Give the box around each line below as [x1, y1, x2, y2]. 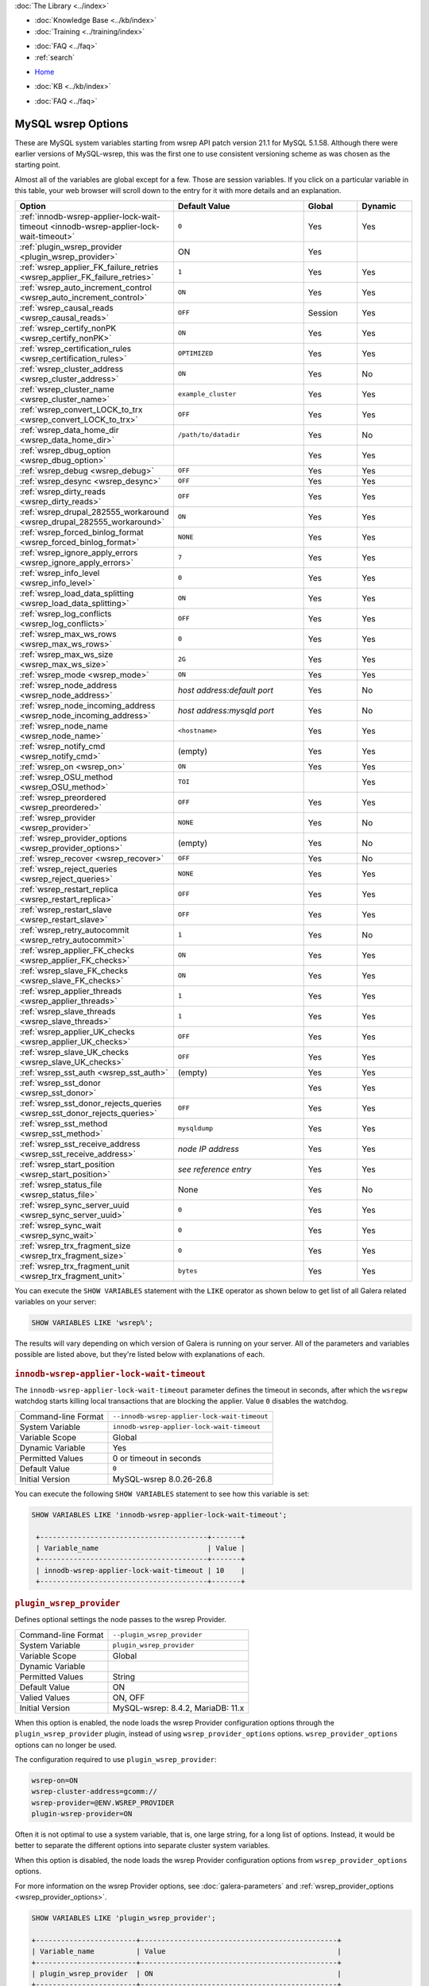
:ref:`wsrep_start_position [19, 1158, 115, 1169]
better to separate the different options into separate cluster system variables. [14, 1841, 270, 1850]
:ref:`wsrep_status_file [19, 1179, 102, 1190]
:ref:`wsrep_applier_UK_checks [19, 1026, 135, 1037]
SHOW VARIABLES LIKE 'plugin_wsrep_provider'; [31, 1914, 216, 1922]
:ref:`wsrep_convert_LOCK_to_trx [19, 404, 143, 415]
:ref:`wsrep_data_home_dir [19, 424, 119, 435]
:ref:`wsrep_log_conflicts [19, 608, 112, 619]
